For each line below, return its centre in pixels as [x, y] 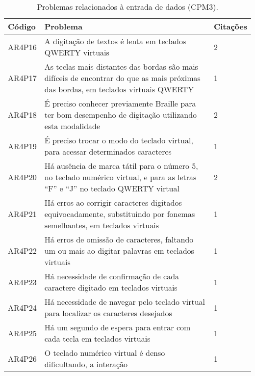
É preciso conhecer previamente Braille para [120, 103]
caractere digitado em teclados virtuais [111, 287]
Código [22, 26]
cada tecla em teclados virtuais [97, 338]
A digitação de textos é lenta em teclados [115, 41]
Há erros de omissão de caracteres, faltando [119, 239]
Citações [230, 26]
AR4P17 [22, 78]
